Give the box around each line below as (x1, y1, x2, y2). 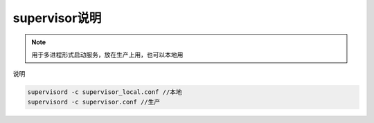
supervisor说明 (12, 10, 102, 26)
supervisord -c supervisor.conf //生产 (27, 97, 161, 106)
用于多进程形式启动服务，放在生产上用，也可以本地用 (31, 50, 184, 59)
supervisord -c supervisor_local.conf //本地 (27, 88, 183, 96)
